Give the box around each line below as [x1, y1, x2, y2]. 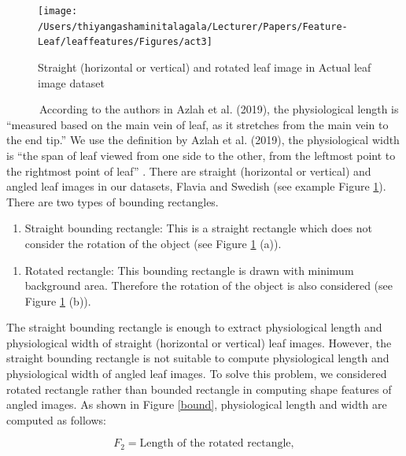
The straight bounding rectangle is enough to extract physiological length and [6, 319, 382, 336]
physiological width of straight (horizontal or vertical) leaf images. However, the [6, 334, 392, 350]
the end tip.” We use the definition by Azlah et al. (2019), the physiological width [6, 132, 400, 148]
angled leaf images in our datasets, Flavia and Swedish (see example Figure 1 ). [6, 178, 386, 195]
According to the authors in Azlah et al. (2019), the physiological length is [39, 101, 399, 117]
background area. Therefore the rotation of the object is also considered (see [24, 277, 393, 294]
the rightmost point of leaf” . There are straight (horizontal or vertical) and [6, 162, 371, 179]
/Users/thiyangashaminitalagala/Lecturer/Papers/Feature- [38, 20, 348, 32]
